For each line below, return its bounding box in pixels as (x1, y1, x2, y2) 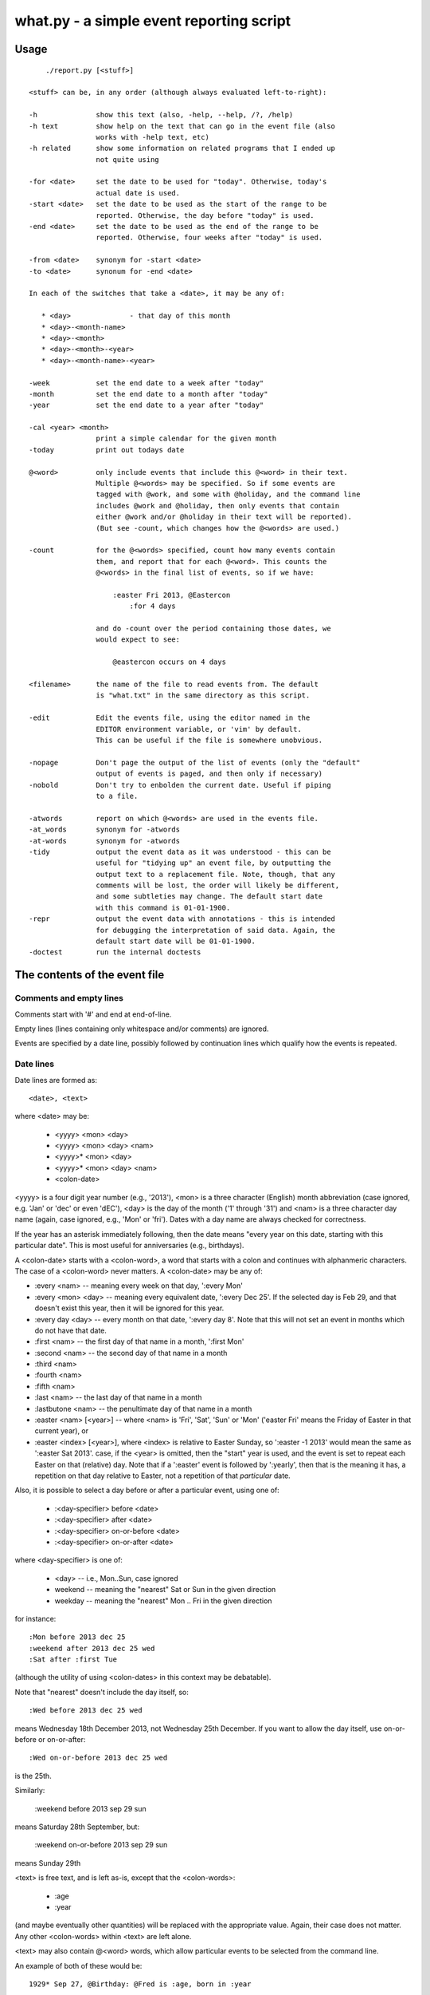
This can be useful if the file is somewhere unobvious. (96, 736, 323, 745)
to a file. (96, 791, 139, 800)
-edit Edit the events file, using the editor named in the (29, 713, 311, 722)
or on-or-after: (38, 1735, 86, 1744)
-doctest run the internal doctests (29, 948, 201, 957)
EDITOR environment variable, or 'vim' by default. (96, 725, 302, 733)
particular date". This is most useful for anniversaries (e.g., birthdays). (14, 1241, 244, 1250)
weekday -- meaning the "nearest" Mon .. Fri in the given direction (54, 1596, 272, 1606)
